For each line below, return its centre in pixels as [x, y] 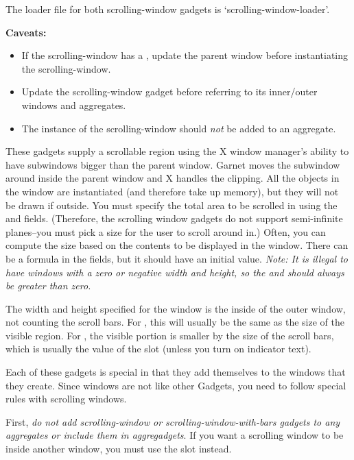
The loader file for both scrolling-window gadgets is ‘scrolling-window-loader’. [168, 9]
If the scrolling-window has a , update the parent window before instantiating [185, 55]
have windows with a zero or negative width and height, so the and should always [175, 272]
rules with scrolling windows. [66, 399]
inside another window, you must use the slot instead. [119, 449]
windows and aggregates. [74, 105]
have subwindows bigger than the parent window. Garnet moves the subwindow [173, 164]
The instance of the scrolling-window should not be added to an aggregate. [179, 128]
